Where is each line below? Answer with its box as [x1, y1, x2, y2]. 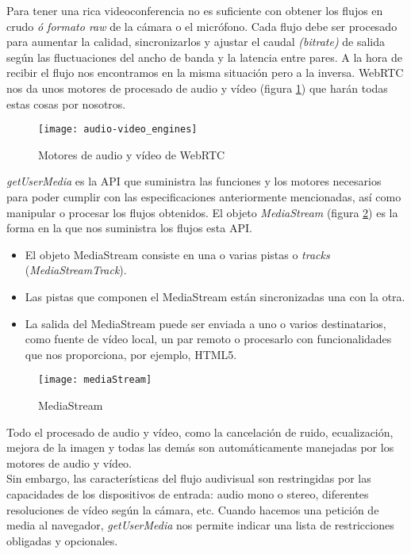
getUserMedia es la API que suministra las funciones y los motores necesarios [6, 173, 382, 189]
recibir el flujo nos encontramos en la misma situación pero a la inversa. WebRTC [6, 64, 404, 81]
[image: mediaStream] [38, 374, 152, 386]
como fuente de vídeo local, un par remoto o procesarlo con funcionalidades [25, 330, 392, 347]
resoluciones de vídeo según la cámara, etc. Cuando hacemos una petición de [6, 501, 379, 518]
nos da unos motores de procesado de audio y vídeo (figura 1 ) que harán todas [6, 79, 388, 96]
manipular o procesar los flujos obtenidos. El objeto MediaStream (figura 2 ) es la [6, 204, 398, 220]
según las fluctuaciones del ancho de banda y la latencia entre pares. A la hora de [6, 48, 402, 65]
